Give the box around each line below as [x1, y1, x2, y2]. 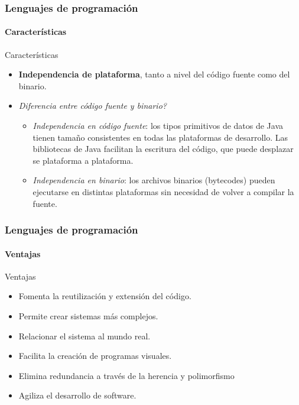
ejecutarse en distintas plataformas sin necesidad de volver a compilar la [32, 185, 294, 197]
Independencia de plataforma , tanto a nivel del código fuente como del [18, 68, 290, 80]
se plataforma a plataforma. [32, 154, 134, 166]
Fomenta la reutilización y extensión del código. [18, 290, 191, 302]
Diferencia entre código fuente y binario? [18, 99, 167, 112]
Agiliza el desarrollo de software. [18, 389, 136, 401]
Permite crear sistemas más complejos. [18, 310, 158, 322]
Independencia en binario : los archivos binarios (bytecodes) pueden [32, 174, 275, 186]
